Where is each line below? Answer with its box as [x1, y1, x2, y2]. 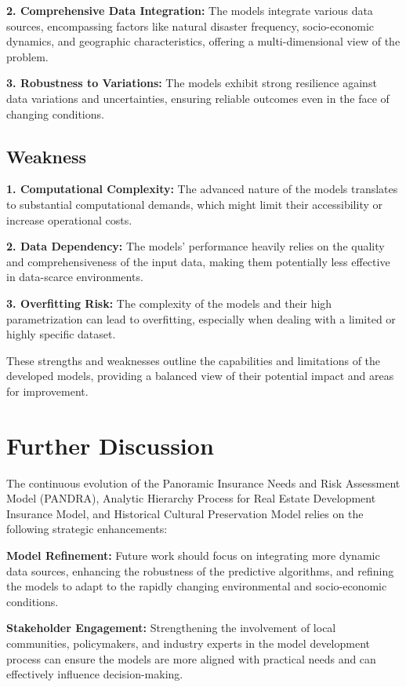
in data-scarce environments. [6, 269, 143, 285]
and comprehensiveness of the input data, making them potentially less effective [6, 253, 390, 269]
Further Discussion [6, 429, 214, 461]
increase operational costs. [6, 211, 132, 228]
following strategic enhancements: [6, 521, 168, 537]
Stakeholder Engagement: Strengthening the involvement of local [6, 619, 336, 636]
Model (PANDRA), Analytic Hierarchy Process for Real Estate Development [6, 490, 376, 506]
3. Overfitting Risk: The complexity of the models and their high [6, 294, 332, 311]
